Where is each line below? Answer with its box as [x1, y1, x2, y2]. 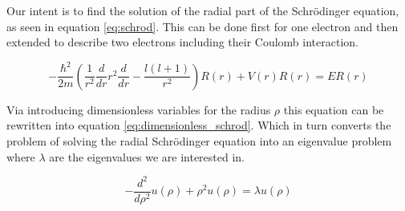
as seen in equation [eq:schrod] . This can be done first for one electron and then [6, 18, 399, 34]
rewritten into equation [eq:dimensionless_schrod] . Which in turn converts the [6, 117, 391, 133]
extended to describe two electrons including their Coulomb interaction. [6, 34, 358, 50]
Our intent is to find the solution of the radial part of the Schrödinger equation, [6, 2, 399, 18]
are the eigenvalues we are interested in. [49, 148, 245, 165]
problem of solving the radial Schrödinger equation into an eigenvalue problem [6, 132, 392, 149]
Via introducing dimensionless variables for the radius [6, 101, 271, 117]
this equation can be [283, 101, 384, 117]
